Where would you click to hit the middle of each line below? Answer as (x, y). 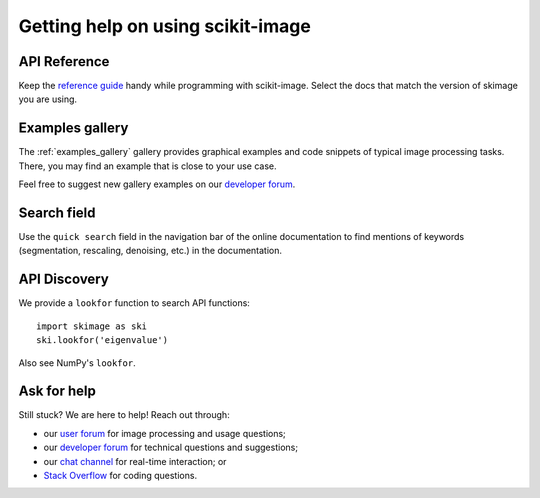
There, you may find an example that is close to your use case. (147, 166)
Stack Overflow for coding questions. (120, 475)
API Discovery (63, 279)
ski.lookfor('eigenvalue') (102, 340)
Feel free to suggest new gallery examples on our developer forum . (157, 184)
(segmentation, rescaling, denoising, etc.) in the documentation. (150, 251)
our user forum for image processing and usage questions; (165, 433)
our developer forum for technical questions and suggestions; (171, 447)
